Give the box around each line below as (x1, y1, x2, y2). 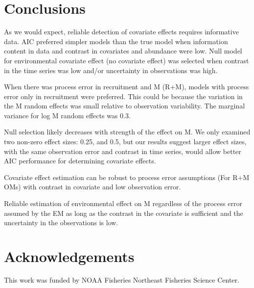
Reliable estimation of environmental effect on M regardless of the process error (4, 198, 242, 209)
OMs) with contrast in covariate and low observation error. (4, 182, 181, 192)
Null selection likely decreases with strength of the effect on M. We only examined (4, 127, 251, 137)
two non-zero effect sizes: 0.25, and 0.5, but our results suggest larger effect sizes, (4, 136, 247, 147)
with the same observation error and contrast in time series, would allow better (4, 146, 241, 156)
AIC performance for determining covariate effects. (4, 156, 156, 166)
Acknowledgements (4, 246, 135, 266)
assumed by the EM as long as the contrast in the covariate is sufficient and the (4, 208, 243, 218)
